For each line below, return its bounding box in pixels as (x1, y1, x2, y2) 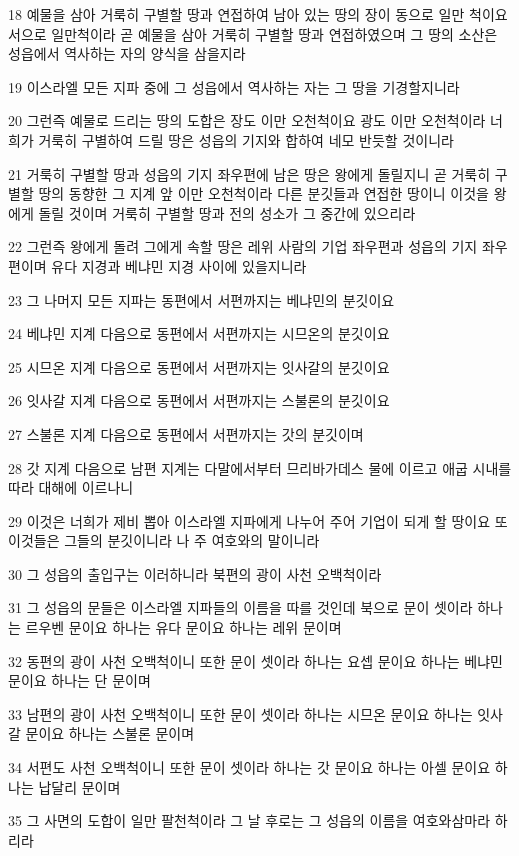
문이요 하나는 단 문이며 (8, 670, 151, 691)
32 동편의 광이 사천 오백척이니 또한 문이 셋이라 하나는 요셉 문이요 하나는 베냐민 (8, 650, 503, 671)
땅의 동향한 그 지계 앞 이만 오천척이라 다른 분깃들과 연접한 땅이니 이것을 (38, 183, 489, 204)
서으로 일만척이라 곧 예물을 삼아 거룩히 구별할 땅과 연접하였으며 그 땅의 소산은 (8, 23, 498, 44)
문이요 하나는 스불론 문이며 (25, 723, 195, 744)
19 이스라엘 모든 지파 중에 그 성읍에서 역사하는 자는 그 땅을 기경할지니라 (8, 76, 460, 97)
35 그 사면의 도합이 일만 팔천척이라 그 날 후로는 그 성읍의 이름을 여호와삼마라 (8, 810, 491, 831)
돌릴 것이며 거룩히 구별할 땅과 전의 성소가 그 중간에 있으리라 (38, 202, 416, 223)
